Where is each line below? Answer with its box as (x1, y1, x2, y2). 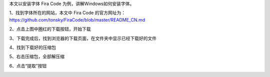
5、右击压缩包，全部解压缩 (9, 53, 65, 59)
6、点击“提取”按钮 (9, 62, 47, 68)
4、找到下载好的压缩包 (9, 44, 56, 50)
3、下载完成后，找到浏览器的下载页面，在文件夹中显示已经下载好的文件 (9, 35, 157, 41)
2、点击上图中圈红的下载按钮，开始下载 (9, 26, 91, 32)
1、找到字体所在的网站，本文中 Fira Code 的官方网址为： (9, 10, 126, 16)
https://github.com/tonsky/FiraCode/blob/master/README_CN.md (9, 16, 145, 22)
